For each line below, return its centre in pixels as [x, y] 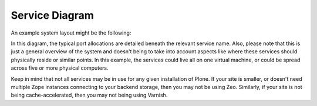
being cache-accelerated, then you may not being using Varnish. [89, 95]
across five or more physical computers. [60, 68]
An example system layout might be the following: [71, 33]
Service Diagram [52, 15]
